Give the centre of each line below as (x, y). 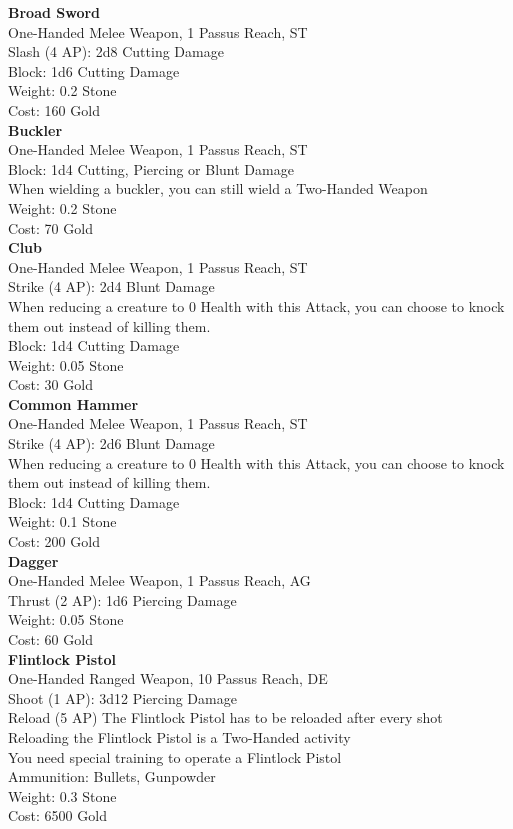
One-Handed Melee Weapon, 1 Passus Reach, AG (159, 580)
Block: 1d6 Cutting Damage (94, 70)
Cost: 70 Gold (50, 227)
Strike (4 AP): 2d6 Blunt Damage (111, 443)
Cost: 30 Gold (50, 384)
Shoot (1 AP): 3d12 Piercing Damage (122, 697)
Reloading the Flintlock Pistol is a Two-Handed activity (179, 736)
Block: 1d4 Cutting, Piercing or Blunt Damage (151, 168)
